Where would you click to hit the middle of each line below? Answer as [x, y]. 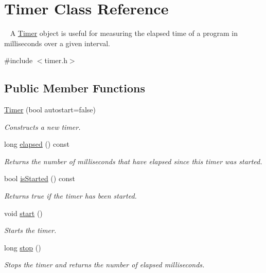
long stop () [23, 247]
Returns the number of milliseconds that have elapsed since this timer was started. [133, 161]
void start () [23, 213]
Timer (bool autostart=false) [50, 110]
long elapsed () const [37, 144]
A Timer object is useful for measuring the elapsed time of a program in [124, 33]
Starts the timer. [30, 230]
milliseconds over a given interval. [57, 43]
